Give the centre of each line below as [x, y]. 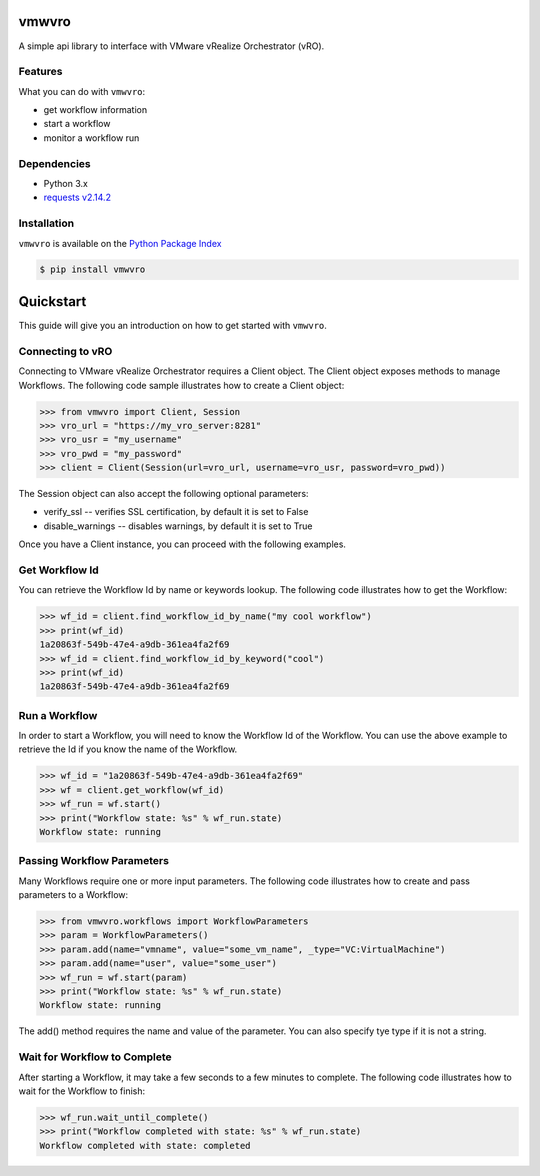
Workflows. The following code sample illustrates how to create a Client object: [181, 385]
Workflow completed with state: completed [145, 1145]
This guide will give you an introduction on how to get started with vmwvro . [172, 325]
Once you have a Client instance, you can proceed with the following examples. [182, 544]
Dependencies [55, 163]
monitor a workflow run [91, 137]
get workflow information [95, 110]
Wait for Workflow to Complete [95, 1057]
